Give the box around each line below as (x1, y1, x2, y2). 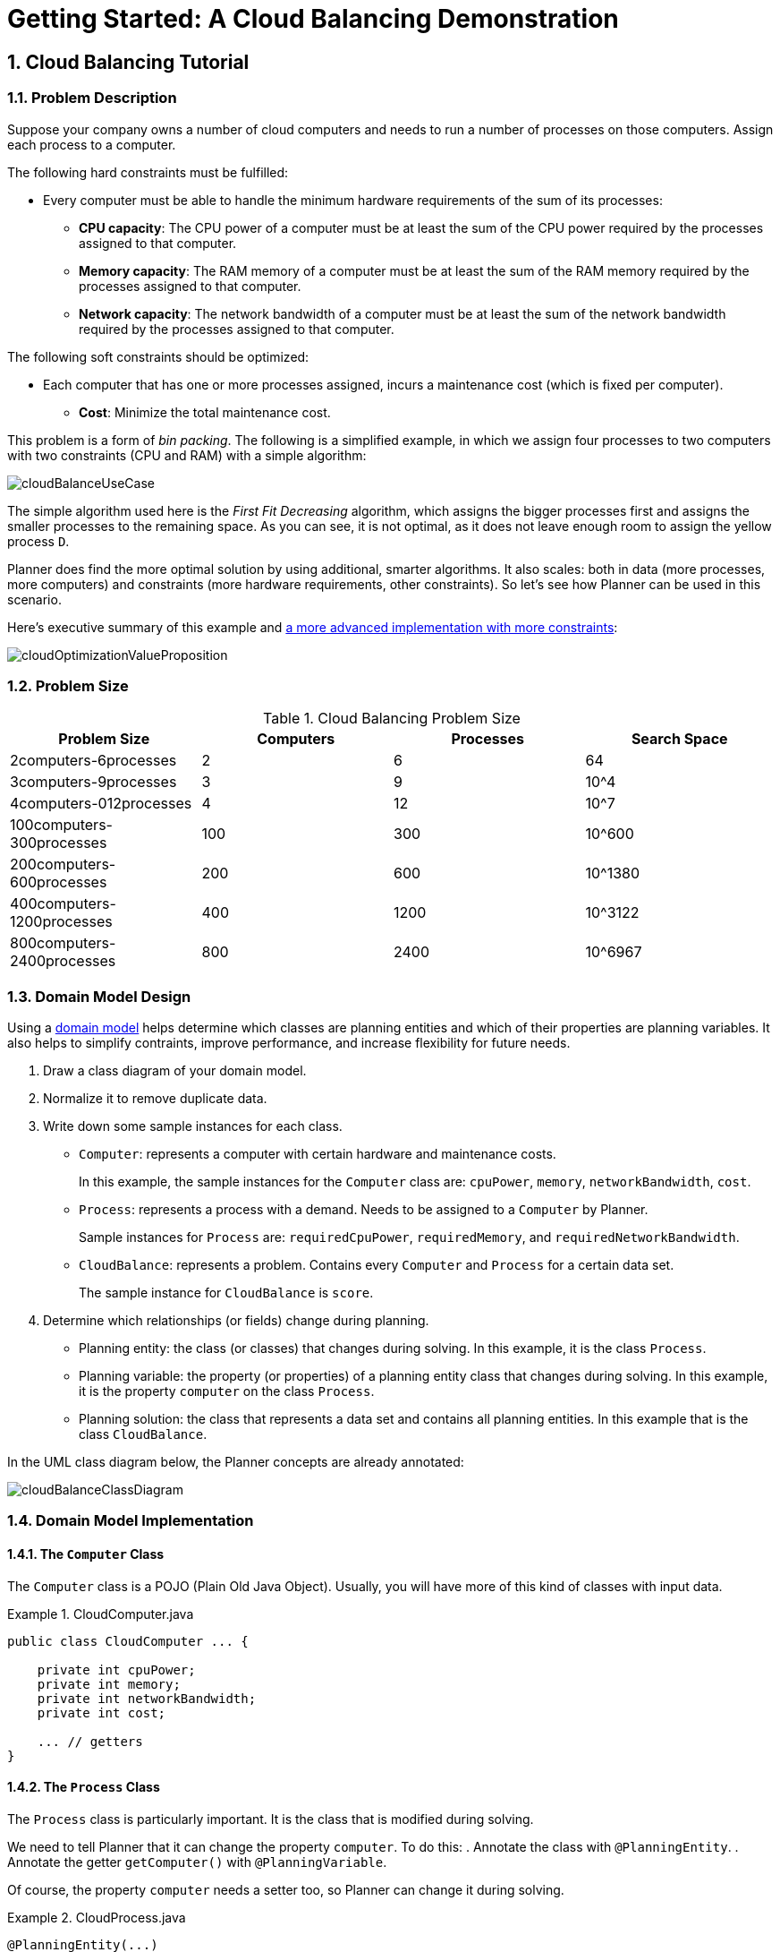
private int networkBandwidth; (37, 1691, 257, 1706)
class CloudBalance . (79, 1426, 208, 1443)
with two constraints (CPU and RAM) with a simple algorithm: (7, 447, 367, 463)
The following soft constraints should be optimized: (7, 348, 309, 364)
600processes (10, 873, 107, 892)
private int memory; (37, 1676, 181, 1691)
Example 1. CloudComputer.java (7, 1605, 194, 1622)
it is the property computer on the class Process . (79, 1383, 375, 1400)
